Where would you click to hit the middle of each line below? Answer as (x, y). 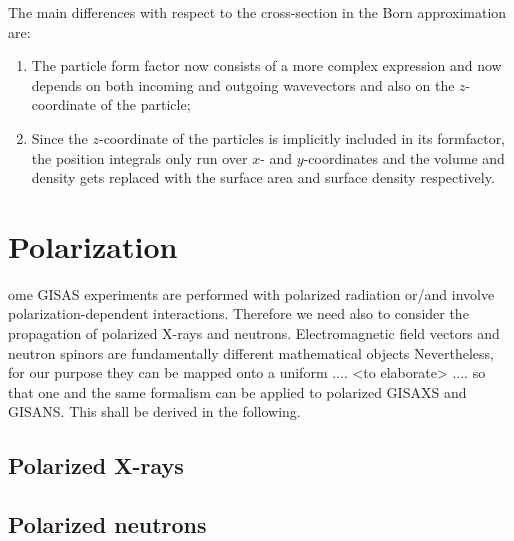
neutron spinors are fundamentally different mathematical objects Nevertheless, (251, 352)
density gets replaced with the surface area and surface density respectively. (263, 177)
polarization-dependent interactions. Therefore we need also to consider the (238, 313)
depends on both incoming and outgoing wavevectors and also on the (243, 84)
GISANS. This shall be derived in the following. (154, 411)
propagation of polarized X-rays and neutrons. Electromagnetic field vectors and (254, 333)
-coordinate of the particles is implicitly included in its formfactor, (302, 137)
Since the (59, 137)
